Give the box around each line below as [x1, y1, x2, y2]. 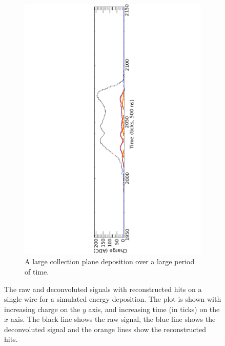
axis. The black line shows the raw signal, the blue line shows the [10, 314, 216, 324]
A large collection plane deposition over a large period [25, 256, 195, 267]
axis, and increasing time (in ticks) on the [88, 303, 220, 314]
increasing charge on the [4, 303, 80, 314]
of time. [25, 266, 49, 277]
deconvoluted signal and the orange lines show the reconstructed [4, 323, 206, 334]
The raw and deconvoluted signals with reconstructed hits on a [4, 283, 202, 294]
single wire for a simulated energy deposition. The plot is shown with [4, 294, 221, 304]
